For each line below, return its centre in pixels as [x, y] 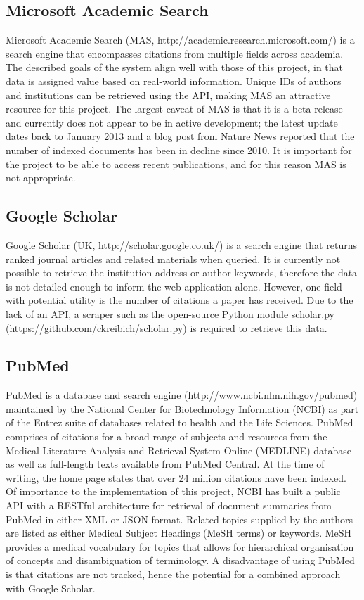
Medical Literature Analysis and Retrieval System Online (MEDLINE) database [179, 450]
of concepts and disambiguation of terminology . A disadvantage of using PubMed [180, 560]
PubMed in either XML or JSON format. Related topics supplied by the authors [179, 519]
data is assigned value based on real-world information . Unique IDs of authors [174, 81]
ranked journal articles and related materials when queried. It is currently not [173, 258]
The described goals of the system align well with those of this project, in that [175, 67]
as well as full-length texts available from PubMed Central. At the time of [165, 464]
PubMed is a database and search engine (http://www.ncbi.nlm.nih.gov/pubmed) [182, 395]
